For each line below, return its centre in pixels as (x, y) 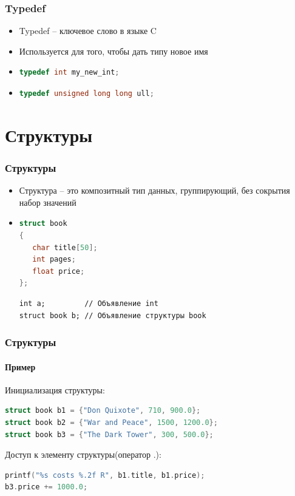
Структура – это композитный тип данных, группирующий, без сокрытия (154, 190)
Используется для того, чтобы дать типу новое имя (114, 51)
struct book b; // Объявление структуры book (113, 315)
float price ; (59, 271)
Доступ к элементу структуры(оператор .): (83, 454)
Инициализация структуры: (55, 389)
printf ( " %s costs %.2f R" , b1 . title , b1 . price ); (105, 475)
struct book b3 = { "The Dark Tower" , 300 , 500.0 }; (109, 434)
